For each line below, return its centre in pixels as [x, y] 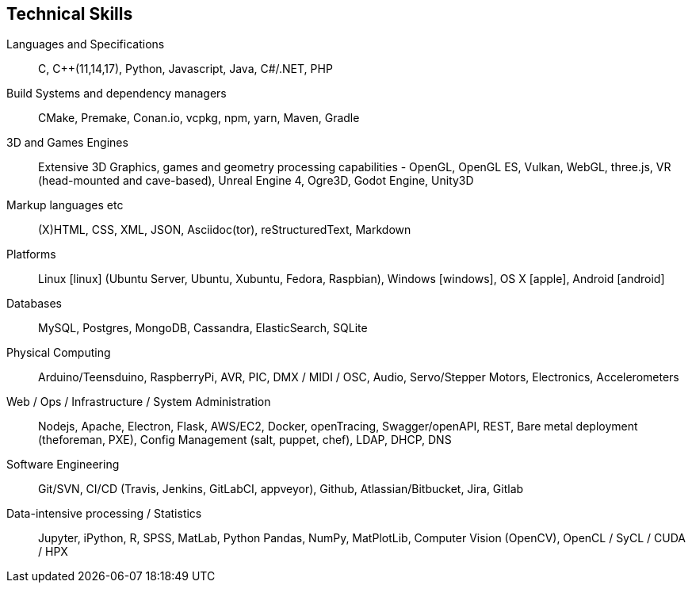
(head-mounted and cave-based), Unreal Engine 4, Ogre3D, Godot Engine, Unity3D [256, 181]
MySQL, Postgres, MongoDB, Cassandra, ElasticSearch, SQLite [203, 328]
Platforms [31, 254]
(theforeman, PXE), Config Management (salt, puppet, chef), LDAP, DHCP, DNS [245, 440]
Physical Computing [59, 353]
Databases [34, 304]
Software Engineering [63, 465]
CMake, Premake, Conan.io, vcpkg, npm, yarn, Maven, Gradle [199, 118]
